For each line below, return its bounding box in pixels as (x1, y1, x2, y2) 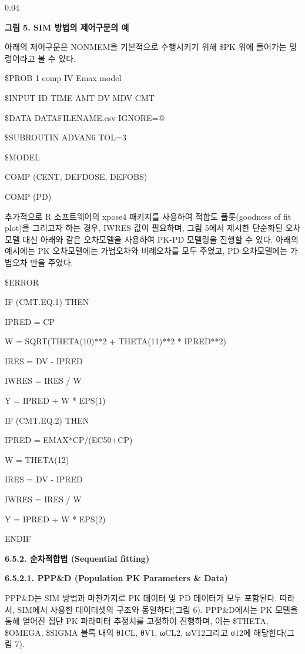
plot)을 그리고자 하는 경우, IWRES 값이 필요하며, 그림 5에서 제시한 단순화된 (5, 222, 283, 234)
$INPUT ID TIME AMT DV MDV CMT (5, 91, 155, 103)
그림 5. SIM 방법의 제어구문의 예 (5, 21, 129, 33)
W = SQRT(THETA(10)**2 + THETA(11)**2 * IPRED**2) (5, 335, 227, 347)
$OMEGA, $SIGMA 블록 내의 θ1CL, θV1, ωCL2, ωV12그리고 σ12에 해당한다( (5, 626, 287, 638)
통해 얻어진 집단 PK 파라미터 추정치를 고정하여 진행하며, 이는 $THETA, (5, 615, 269, 627)
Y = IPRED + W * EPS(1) (5, 394, 106, 407)
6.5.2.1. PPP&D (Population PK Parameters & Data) (5, 572, 228, 584)
